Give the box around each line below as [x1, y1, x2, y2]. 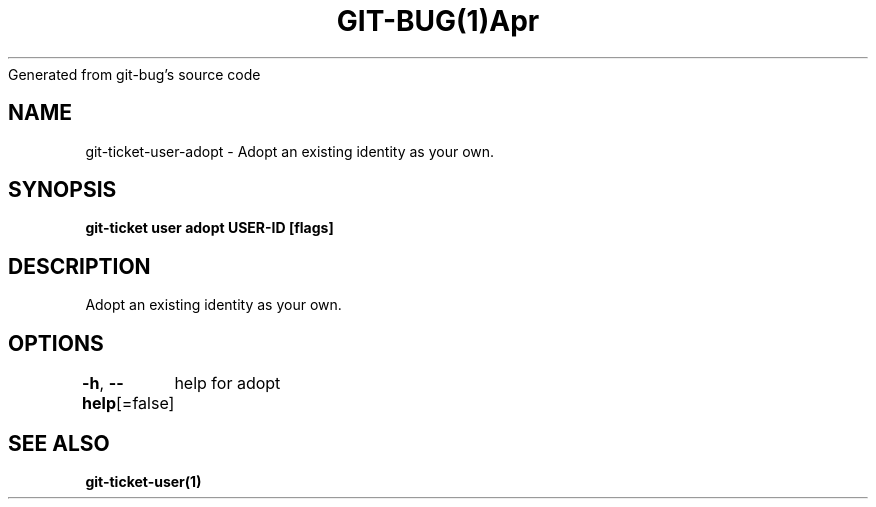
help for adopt [174, 373, 281, 394]
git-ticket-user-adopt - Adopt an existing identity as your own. [85, 142, 495, 160]
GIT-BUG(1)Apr [336, 4, 540, 38]
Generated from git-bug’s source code [8, 65, 261, 83]
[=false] [116, 393, 175, 414]
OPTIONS [8, 330, 104, 356]
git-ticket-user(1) [85, 472, 202, 490]
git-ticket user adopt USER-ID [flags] [85, 219, 334, 237]
